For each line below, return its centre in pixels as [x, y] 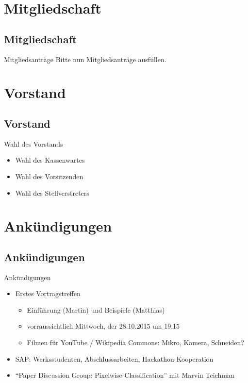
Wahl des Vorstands [33, 143]
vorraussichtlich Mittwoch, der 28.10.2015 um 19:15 [103, 326]
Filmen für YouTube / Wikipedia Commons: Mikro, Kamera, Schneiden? [135, 342]
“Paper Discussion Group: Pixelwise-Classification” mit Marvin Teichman [125, 375]
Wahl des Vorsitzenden [49, 176]
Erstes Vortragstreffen [48, 293]
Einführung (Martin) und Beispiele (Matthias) [96, 309]
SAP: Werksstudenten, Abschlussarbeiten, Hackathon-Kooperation [114, 358]
